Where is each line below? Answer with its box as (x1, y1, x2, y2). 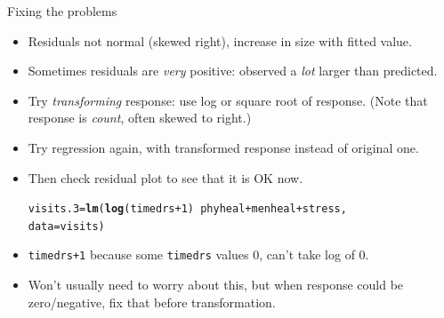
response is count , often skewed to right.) (28, 108, 252, 127)
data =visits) (28, 219, 105, 233)
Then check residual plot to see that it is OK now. (28, 168, 303, 187)
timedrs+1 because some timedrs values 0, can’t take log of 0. (28, 245, 369, 264)
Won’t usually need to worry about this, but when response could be (28, 275, 404, 294)
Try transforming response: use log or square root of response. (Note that (28, 91, 428, 109)
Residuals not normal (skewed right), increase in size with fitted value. (28, 31, 412, 50)
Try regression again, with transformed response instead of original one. (28, 138, 419, 156)
